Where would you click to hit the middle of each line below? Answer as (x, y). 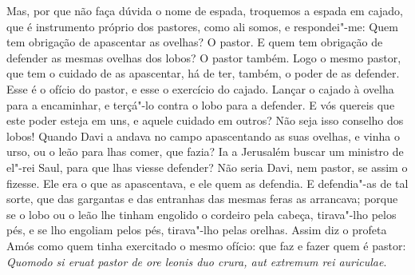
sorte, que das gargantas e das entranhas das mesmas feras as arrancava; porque (202, 199)
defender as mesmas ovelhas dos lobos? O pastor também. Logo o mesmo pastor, (204, 57)
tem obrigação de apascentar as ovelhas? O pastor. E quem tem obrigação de (195, 42)
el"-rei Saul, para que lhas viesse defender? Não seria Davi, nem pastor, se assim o (207, 167)
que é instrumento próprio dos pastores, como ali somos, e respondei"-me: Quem (202, 26)
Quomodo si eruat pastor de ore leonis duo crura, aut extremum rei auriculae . (197, 261)
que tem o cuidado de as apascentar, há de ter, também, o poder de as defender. (203, 73)
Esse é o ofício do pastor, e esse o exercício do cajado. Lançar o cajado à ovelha (200, 88)
